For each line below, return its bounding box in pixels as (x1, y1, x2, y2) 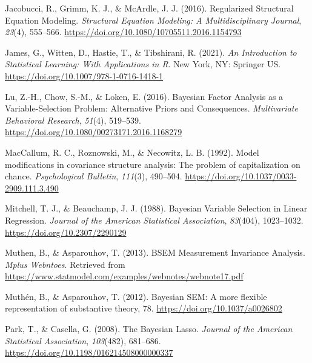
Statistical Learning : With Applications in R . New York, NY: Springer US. (5, 58, 281, 70)
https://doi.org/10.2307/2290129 (5, 225, 127, 238)
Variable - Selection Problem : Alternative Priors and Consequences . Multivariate (5, 102, 298, 115)
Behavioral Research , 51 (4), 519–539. (5, 113, 141, 126)
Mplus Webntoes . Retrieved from (5, 258, 125, 270)
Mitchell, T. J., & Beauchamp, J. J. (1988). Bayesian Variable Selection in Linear (5, 202, 308, 215)
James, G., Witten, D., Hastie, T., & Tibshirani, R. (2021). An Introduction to (5, 45, 297, 58)
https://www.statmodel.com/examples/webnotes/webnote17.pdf (5, 270, 244, 282)
